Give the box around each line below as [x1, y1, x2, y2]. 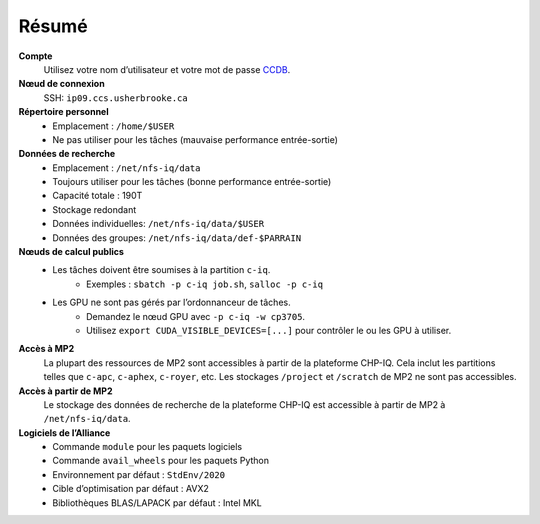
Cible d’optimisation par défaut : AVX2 [52, 483, 209, 495]
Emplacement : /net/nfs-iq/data [52, 161, 201, 174]
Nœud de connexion [18, 78, 105, 90]
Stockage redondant [52, 203, 137, 215]
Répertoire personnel [18, 106, 109, 118]
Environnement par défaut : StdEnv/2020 [52, 468, 225, 480]
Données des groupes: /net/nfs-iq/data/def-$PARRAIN [52, 231, 302, 244]
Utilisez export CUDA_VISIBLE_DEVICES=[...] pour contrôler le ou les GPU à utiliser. [86, 324, 452, 336]
